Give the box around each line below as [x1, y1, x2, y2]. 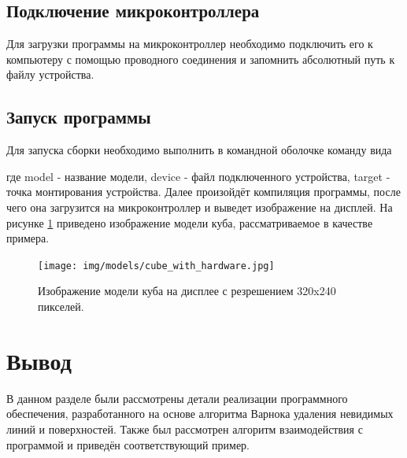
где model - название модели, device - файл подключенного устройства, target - [6, 168, 390, 184]
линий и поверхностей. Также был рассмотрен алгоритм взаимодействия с [6, 420, 363, 437]
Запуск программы [6, 105, 151, 129]
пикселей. [38, 298, 84, 314]
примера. [6, 230, 50, 246]
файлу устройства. [6, 66, 94, 83]
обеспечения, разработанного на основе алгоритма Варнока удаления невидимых [6, 405, 394, 422]
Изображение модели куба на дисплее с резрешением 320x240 [38, 283, 336, 299]
